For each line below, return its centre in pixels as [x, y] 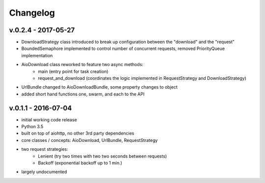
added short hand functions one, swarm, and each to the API [83, 94]
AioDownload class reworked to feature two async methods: [82, 65]
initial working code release [49, 119]
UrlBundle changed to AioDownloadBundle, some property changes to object [99, 87]
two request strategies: [45, 149]
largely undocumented [44, 172]
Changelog [32, 13]
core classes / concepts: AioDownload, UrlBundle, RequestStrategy [90, 140]
